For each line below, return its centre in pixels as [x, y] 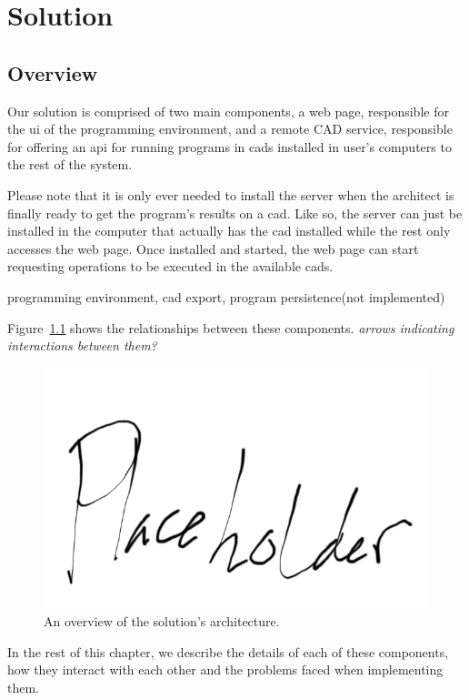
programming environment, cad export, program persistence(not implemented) [226, 296]
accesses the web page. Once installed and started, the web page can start [213, 248]
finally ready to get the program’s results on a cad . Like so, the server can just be [235, 213]
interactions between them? [82, 345]
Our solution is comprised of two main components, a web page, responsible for [228, 111]
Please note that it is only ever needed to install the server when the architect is [231, 194]
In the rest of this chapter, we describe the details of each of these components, [228, 651]
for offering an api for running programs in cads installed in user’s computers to [230, 146]
